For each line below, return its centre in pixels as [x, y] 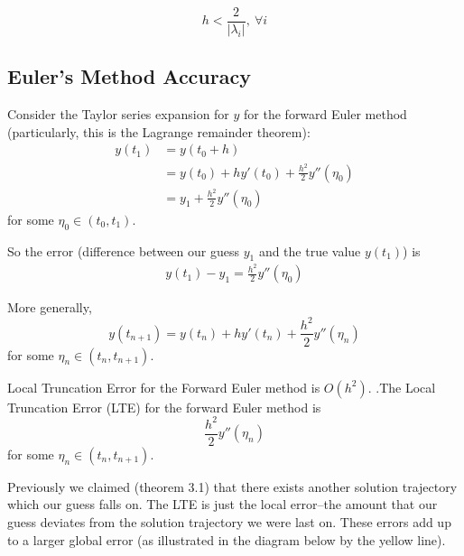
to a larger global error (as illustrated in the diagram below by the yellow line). [227, 539]
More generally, [50, 307]
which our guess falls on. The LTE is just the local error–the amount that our [223, 504]
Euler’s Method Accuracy [129, 76]
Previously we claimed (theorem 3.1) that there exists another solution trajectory [232, 486]
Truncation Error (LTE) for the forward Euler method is [164, 407]
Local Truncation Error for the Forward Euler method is [164, 387]
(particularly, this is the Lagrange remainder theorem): [159, 131]
